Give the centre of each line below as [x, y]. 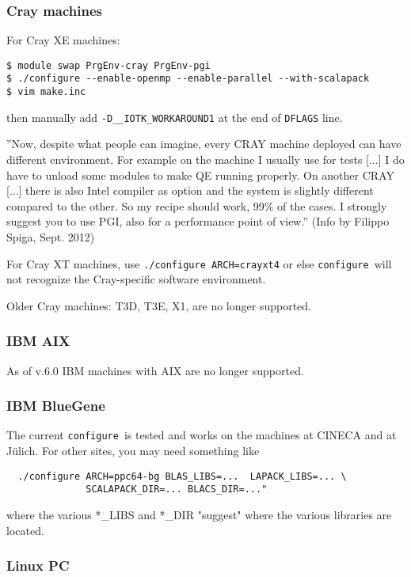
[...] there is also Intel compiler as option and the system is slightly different [190, 190]
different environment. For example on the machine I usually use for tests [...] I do [205, 159]
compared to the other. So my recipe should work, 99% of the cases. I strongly [197, 205]
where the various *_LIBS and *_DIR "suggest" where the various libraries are [199, 515]
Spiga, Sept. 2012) [51, 237]
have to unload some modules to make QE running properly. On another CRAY [200, 175]
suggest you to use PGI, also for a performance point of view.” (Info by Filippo [198, 221]
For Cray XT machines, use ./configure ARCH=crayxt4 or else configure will [199, 263]
